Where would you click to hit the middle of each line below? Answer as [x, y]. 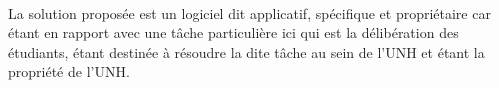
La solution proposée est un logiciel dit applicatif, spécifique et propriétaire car [249, 12]
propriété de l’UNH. [69, 71]
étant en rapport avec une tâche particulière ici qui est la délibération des [233, 32]
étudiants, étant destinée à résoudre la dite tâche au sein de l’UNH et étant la [246, 51]
